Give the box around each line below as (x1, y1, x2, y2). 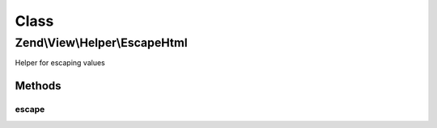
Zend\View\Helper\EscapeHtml (15, 35, 188, 50)
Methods (15, 79, 62, 93)
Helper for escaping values (15, 58, 105, 68)
